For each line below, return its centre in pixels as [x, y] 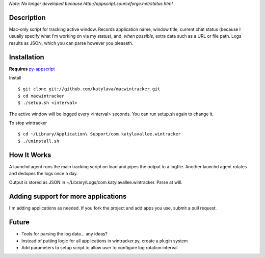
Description [27, 17]
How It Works [30, 155]
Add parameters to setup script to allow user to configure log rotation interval [99, 247]
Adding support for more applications [68, 196]
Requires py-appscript [32, 69]
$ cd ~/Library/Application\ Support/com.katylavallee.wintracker [99, 134]
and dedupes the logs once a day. [43, 174]
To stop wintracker [28, 123]
